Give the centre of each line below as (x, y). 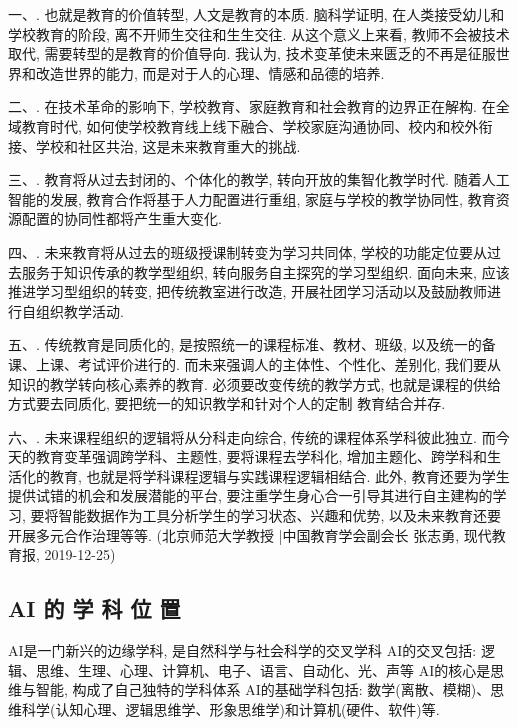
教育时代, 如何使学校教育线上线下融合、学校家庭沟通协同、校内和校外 (250, 125)
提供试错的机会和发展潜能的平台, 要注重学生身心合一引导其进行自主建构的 (250, 495)
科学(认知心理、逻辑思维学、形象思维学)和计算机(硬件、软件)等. (230, 708)
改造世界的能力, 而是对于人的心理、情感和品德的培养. (210, 72)
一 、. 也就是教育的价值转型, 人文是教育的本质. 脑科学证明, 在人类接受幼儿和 (256, 14)
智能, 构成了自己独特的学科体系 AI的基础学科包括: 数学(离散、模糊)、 (263, 689)
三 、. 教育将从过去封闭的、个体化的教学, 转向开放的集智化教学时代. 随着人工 (259, 179)
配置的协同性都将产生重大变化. (121, 218)
